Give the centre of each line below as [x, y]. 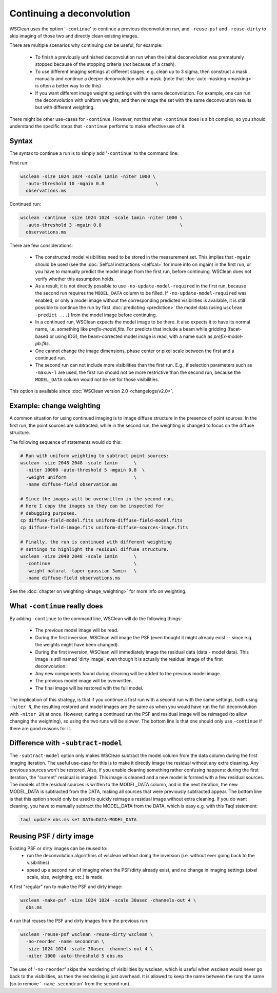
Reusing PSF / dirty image [52, 836]
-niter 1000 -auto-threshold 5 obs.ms [74, 956]
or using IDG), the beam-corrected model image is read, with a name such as [131, 336]
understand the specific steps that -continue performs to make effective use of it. [97, 127]
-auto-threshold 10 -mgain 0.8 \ [92, 183]
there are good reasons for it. [41, 728]
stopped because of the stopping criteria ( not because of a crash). [106, 64]
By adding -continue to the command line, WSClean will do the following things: [96, 619]
